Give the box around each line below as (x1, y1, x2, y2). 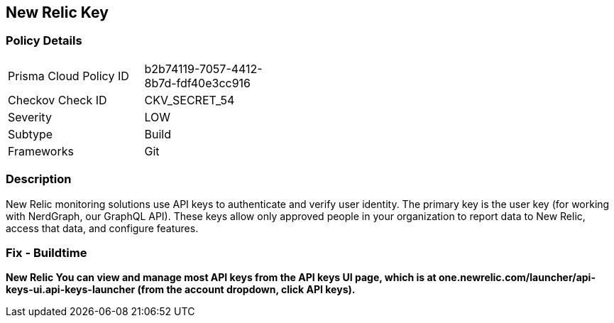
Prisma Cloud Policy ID (8, 68, 129, 83)
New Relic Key (6, 4, 109, 21)
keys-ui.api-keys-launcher (6, 283, 136, 296)
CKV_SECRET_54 (144, 92, 235, 107)
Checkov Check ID (8, 92, 107, 107)
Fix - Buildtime (6, 245, 87, 260)
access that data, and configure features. (6, 221, 199, 234)
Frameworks (8, 143, 74, 158)
